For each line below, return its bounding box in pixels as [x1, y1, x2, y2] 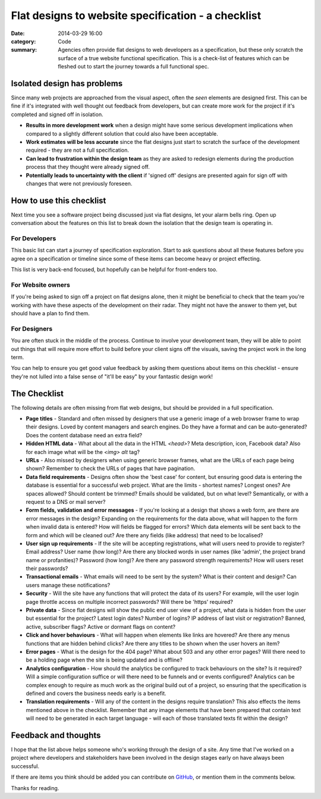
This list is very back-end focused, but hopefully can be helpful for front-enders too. [11, 266, 218, 273]
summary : [11, 46, 37, 54]
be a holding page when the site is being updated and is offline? [26, 656, 182, 663]
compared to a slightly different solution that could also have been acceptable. [26, 130, 218, 137]
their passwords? [26, 565, 68, 572]
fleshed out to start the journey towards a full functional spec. [58, 63, 209, 70]
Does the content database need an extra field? [26, 431, 143, 438]
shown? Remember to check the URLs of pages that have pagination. [26, 465, 196, 472]
